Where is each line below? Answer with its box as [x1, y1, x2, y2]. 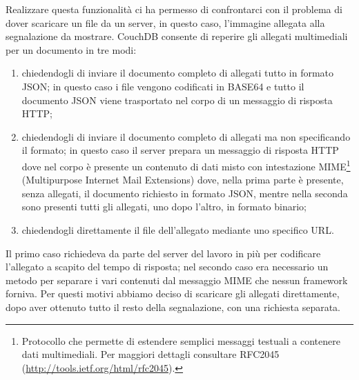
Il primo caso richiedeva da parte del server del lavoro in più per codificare [6, 246, 321, 260]
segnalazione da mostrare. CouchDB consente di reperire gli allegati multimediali [6, 29, 348, 43]
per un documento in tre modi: [6, 42, 137, 57]
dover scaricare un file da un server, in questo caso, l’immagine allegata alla [6, 15, 325, 30]
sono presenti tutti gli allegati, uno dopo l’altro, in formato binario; [21, 199, 307, 214]
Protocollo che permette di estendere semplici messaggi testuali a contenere [21, 333, 340, 348]
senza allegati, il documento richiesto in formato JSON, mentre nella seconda [21, 186, 348, 200]
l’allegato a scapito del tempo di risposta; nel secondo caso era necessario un [6, 259, 329, 274]
